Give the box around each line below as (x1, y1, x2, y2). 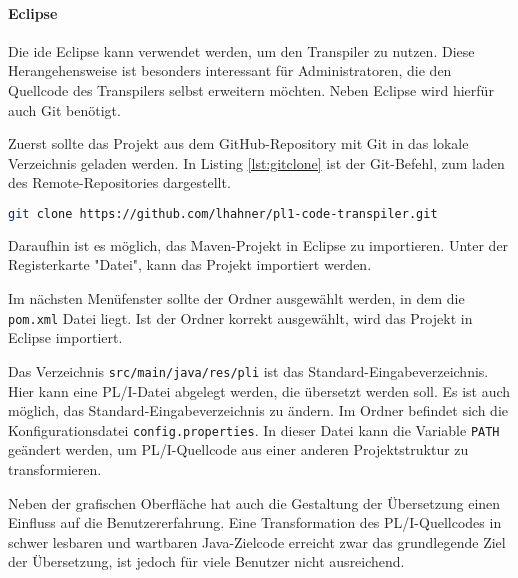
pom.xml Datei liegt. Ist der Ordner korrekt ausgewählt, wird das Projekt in (8, 307, 473, 328)
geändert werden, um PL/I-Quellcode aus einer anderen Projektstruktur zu (8, 439, 469, 460)
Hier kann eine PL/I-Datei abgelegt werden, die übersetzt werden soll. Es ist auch (8, 380, 511, 401)
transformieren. (8, 458, 102, 479)
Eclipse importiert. (8, 327, 123, 348)
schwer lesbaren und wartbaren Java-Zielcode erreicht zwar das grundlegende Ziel (8, 531, 506, 552)
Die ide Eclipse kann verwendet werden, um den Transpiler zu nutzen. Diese (8, 40, 475, 61)
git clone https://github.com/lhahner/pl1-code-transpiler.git (8, 206, 438, 221)
